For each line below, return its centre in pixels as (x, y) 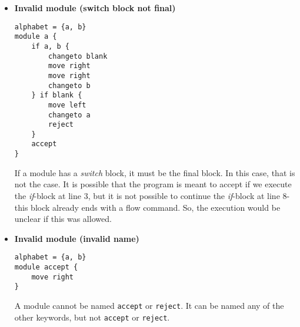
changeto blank (78, 56)
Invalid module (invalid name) (77, 238)
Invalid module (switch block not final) (95, 8)
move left (67, 105)
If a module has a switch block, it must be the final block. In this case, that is (155, 172)
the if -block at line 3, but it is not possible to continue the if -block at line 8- (152, 195)
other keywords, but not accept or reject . (92, 317)
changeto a (69, 115)
